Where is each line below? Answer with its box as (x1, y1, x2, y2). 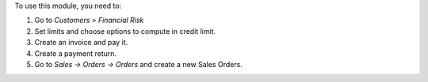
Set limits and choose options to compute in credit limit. (34, 26, 216, 35)
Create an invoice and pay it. (34, 38, 128, 47)
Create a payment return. (34, 48, 117, 58)
